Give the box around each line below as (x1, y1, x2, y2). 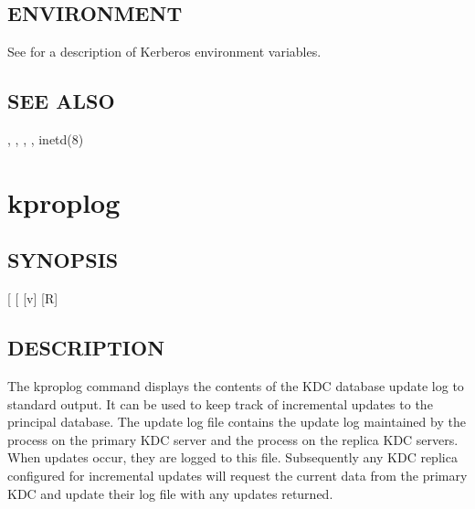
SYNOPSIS (7, 246, 119, 274)
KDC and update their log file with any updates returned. (7, 483, 333, 503)
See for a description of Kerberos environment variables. (7, 42, 322, 61)
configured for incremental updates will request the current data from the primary (7, 465, 468, 484)
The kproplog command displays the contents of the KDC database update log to (7, 376, 464, 395)
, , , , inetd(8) (7, 130, 84, 148)
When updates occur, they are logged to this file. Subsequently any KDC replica (7, 448, 458, 467)
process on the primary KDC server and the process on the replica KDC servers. (7, 429, 459, 449)
